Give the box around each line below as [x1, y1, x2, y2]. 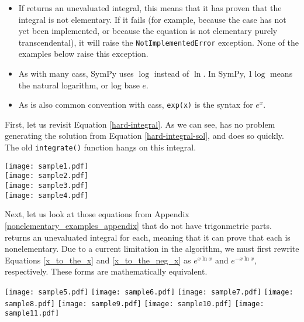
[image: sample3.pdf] [5, 181, 89, 190]
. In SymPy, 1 [203, 67, 253, 80]
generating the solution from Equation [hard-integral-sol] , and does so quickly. [5, 129, 284, 142]
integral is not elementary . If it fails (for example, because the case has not [18, 13, 286, 25]
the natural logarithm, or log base [18, 78, 140, 91]
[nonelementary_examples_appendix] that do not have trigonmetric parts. [5, 219, 272, 231]
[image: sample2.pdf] [5, 172, 89, 180]
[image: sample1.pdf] [5, 162, 89, 170]
